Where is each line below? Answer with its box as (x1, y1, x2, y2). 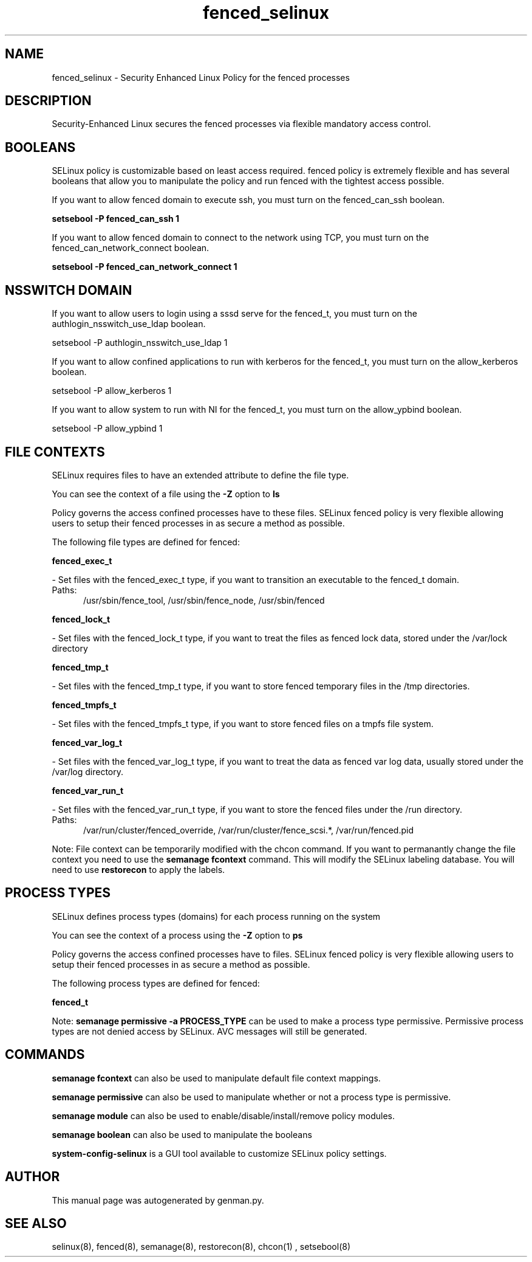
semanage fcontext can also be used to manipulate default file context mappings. (52, 1072, 381, 1083)
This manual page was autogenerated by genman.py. (52, 1195, 264, 1205)
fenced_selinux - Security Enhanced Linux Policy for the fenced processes (52, 72, 350, 83)
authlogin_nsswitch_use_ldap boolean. (52, 319, 206, 329)
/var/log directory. (52, 766, 124, 777)
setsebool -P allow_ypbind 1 (52, 423, 163, 434)
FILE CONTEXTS (5, 444, 105, 460)
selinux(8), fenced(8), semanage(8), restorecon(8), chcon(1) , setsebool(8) (52, 1241, 351, 1252)
